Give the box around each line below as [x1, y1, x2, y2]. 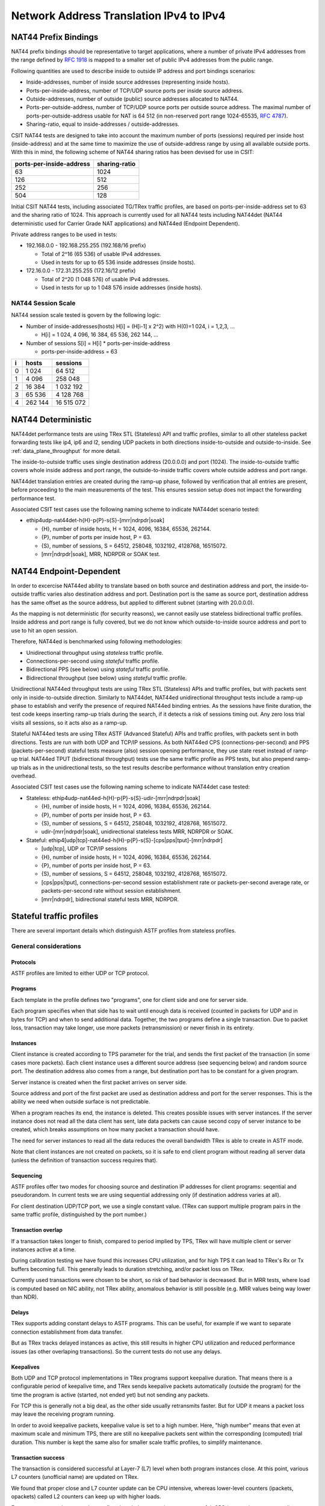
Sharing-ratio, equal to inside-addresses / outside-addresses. [26, 120, 180, 128]
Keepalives [11, 1363, 40, 1370]
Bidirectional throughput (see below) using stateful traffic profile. [26, 674, 187, 681]
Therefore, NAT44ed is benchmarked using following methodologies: [11, 638, 183, 645]
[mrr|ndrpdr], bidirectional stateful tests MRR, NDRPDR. [41, 895, 179, 903]
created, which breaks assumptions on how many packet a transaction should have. [11, 1126, 220, 1133]
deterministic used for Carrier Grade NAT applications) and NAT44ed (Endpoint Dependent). [11, 220, 240, 227]
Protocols [11, 958, 36, 966]
